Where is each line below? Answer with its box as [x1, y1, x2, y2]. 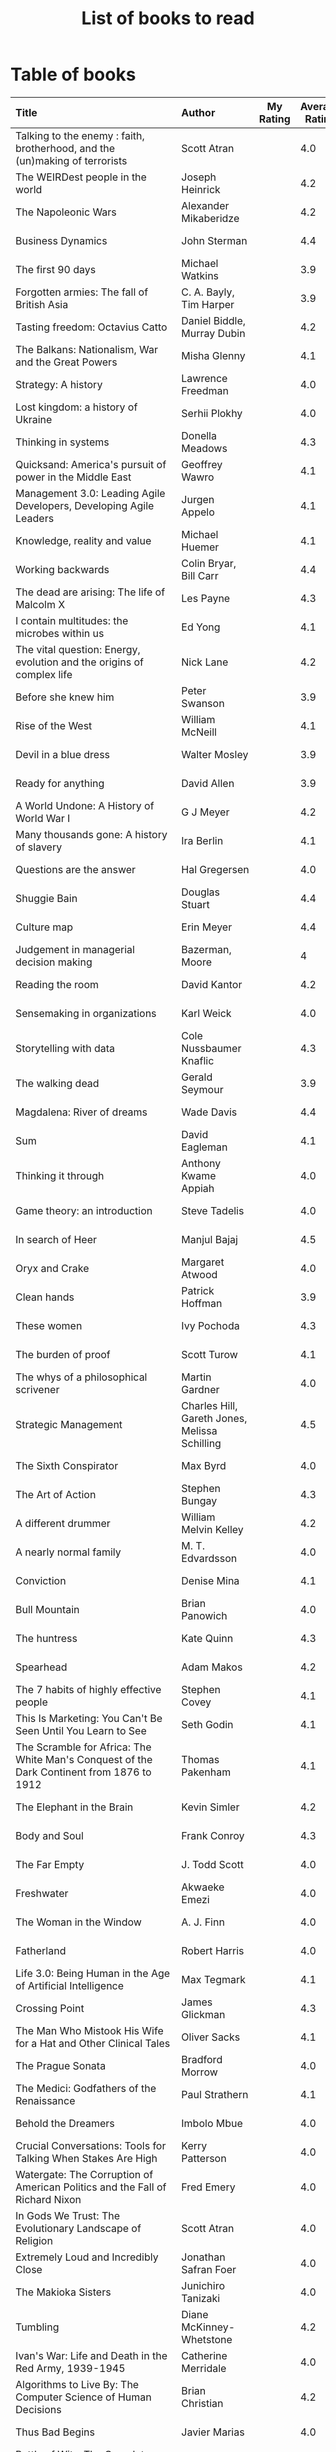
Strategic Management [15, 1417, 123, 1431]
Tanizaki [181, 2291, 221, 2305]
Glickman [181, 2007, 226, 2021]
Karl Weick [181, 1006, 232, 1020]
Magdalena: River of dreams [15, 1105, 148, 1119]
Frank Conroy [181, 1828, 245, 1842]
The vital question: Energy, [15, 642, 141, 656]
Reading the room [15, 977, 100, 991]
